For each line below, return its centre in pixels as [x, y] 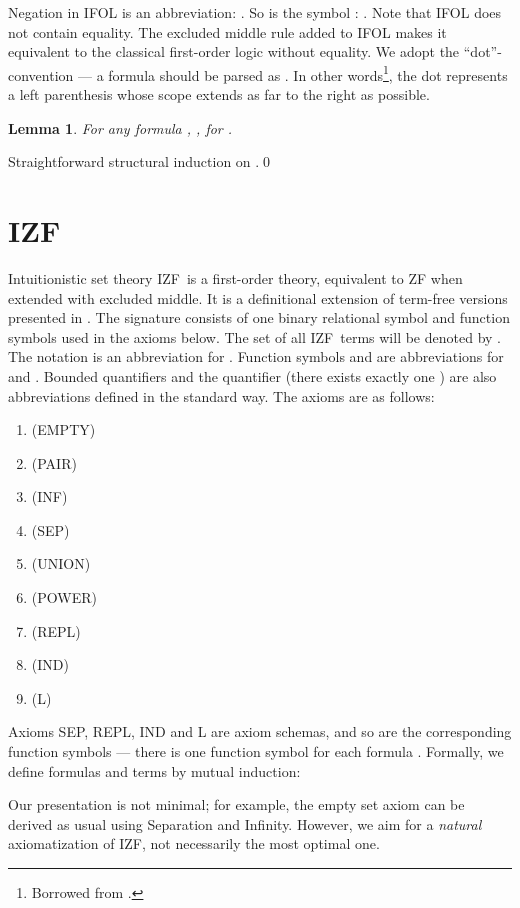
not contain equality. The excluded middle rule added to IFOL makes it [227, 31]
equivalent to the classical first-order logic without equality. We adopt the [234, 51]
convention [41, 74]
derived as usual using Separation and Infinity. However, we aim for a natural [245, 823]
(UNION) [61, 563]
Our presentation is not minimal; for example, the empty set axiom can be [236, 804]
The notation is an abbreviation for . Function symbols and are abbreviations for [256, 356]
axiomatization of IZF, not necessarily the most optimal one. [194, 843]
